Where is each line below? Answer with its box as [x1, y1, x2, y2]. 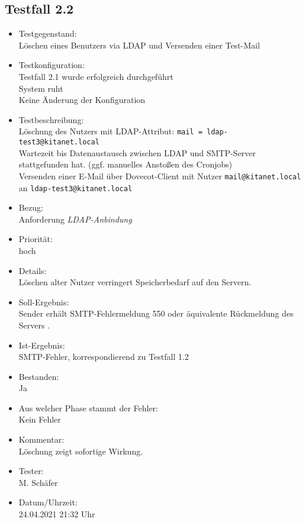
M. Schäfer [18, 476, 58, 488]
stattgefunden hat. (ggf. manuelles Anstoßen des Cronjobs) [18, 158, 232, 170]
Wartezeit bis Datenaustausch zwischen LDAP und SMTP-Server [18, 146, 256, 159]
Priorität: [18, 233, 53, 245]
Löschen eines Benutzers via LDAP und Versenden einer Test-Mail [18, 38, 260, 51]
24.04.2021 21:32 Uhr [18, 508, 95, 520]
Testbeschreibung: [18, 113, 84, 125]
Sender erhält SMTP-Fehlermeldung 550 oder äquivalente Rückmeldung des [18, 307, 294, 320]
